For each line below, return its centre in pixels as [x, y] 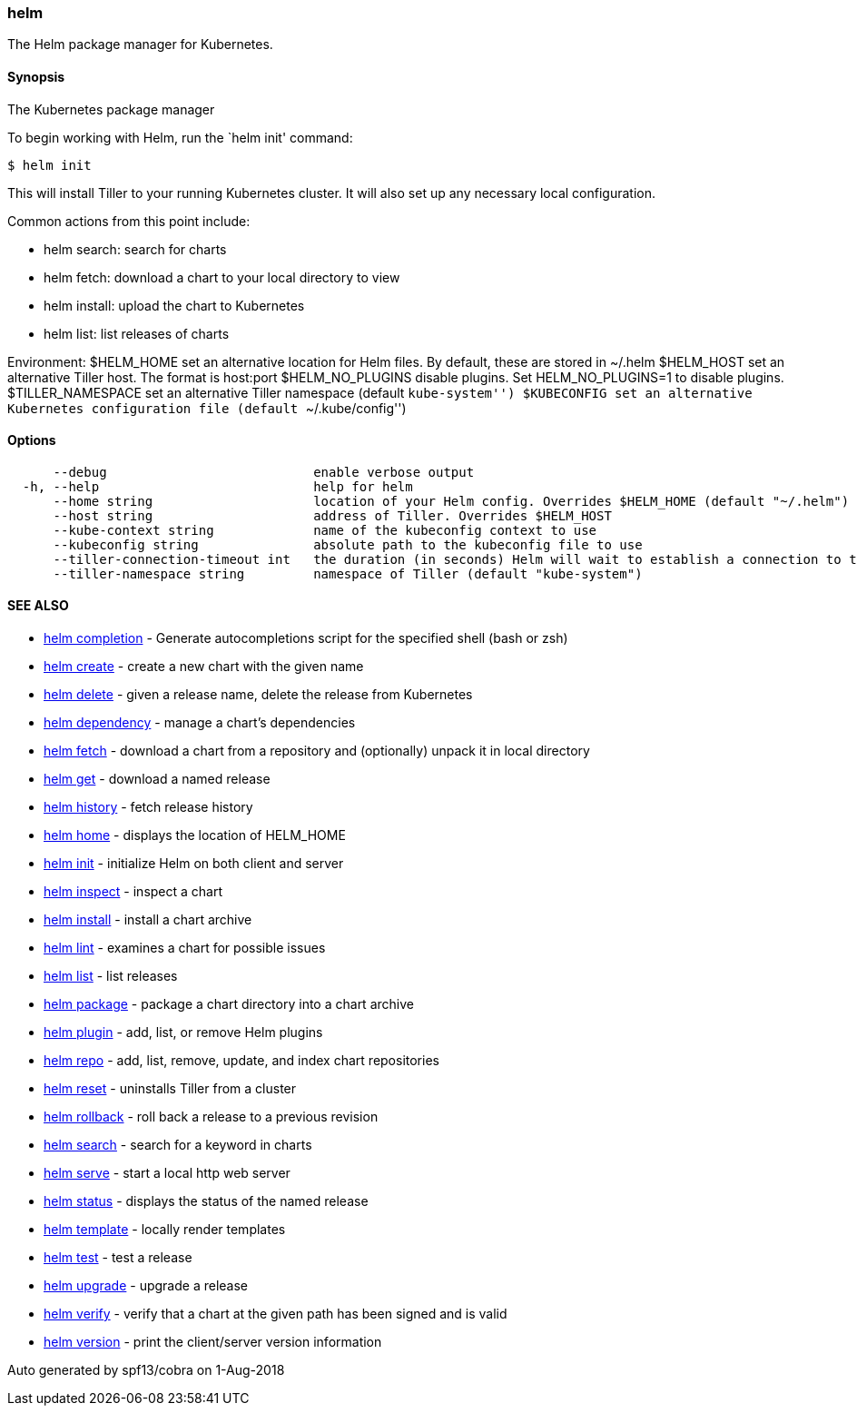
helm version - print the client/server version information [213, 1342]
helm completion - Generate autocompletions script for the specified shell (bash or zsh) [306, 638]
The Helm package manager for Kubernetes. [140, 44]
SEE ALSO [38, 606]
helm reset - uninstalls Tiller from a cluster [170, 1089]
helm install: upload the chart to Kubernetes [174, 305]
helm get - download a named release [157, 779]
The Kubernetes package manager [111, 109]
